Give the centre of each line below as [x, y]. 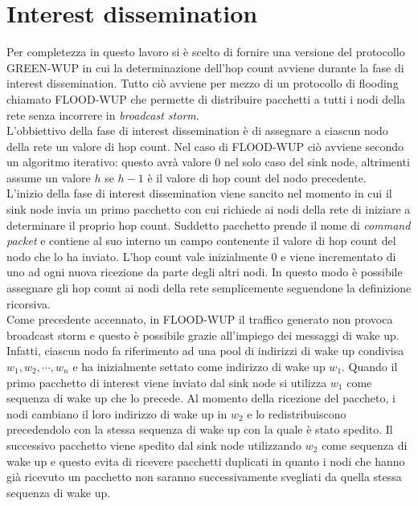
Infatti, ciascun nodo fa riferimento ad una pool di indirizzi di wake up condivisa [205, 351]
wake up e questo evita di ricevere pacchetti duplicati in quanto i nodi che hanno [206, 461]
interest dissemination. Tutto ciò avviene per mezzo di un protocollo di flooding [203, 83]
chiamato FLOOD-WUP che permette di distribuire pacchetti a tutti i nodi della [206, 98]
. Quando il [370, 366]
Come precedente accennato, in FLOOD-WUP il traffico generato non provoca [200, 319]
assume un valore [49, 177]
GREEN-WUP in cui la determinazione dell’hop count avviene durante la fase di [205, 67]
